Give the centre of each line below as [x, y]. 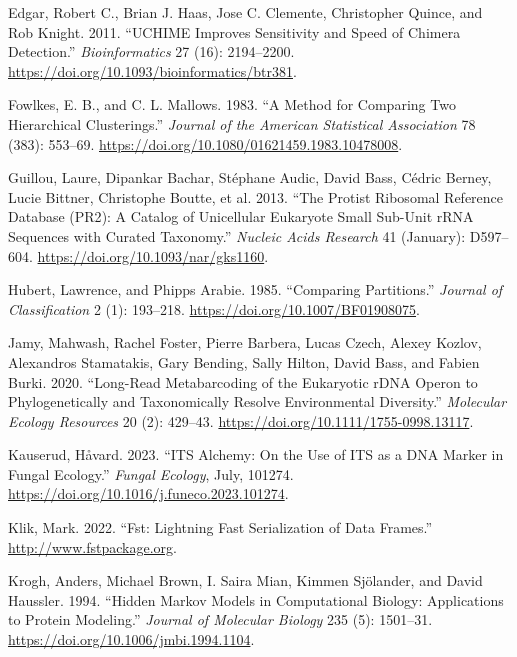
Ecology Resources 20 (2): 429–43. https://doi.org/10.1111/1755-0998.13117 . [241, 420]
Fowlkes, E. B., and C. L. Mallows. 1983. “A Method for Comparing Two [232, 104]
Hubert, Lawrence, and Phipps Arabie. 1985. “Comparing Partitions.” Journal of [255, 289]
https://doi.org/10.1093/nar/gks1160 [151, 255]
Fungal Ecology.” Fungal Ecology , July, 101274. [151, 473]
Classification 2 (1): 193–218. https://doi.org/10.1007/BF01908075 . [214, 308]
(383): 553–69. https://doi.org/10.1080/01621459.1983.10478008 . [205, 143]
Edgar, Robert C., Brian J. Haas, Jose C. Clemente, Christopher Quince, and [245, 12]
